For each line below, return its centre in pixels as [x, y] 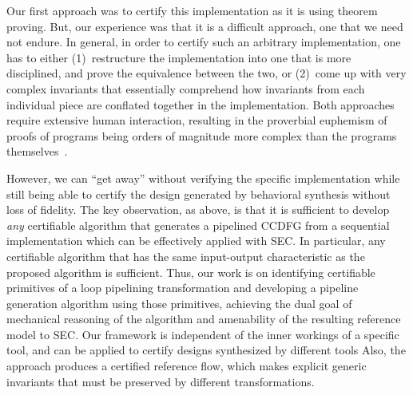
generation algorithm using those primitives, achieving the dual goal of [179, 303]
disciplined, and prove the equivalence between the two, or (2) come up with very [206, 73]
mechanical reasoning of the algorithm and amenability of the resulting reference [204, 319]
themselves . [37, 151]
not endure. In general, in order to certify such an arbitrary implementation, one [204, 42]
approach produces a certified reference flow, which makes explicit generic [187, 366]
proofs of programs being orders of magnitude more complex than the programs [202, 135]
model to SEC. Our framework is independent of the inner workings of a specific [203, 334]
